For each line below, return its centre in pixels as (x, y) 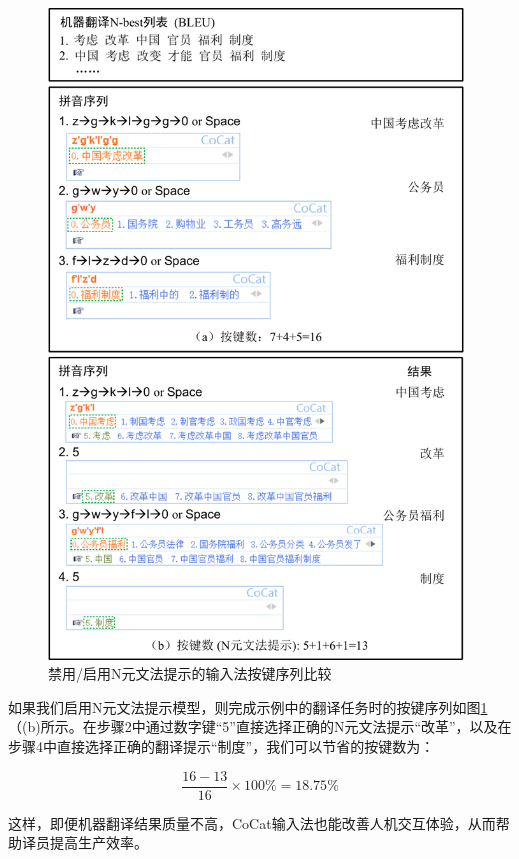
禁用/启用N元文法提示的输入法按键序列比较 (190, 673)
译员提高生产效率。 (84, 842)
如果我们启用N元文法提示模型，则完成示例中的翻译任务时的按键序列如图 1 (248, 706)
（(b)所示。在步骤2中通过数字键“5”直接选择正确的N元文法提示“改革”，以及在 (260, 726)
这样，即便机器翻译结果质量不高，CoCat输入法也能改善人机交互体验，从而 (252, 822)
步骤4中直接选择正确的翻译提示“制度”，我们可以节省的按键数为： (221, 745)
